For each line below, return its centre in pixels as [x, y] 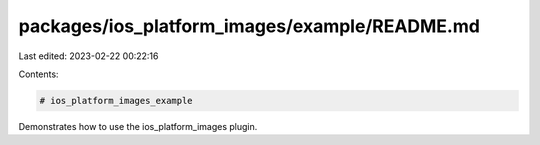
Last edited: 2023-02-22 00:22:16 [88, 56]
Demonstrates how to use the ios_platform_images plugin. [138, 126]
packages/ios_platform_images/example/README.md [249, 26]
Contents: [38, 74]
